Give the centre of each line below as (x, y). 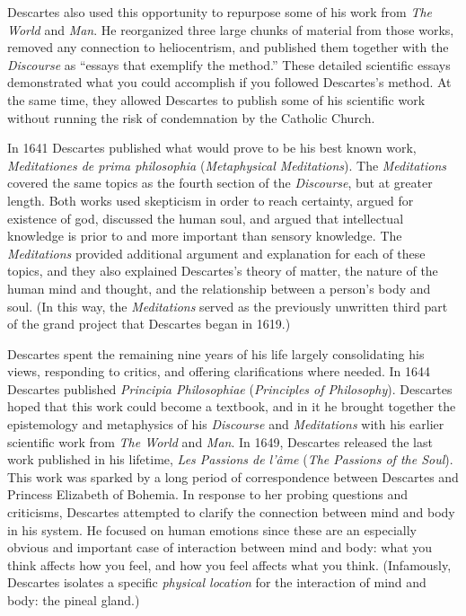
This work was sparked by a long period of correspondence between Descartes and (233, 476)
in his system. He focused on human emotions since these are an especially (212, 529)
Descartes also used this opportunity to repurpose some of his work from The (220, 12)
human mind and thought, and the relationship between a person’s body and (219, 288)
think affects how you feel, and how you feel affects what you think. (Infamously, (229, 564)
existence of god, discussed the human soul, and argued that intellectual (206, 218)
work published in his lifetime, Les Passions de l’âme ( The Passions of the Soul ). (230, 459)
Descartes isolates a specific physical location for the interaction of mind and (217, 582)
